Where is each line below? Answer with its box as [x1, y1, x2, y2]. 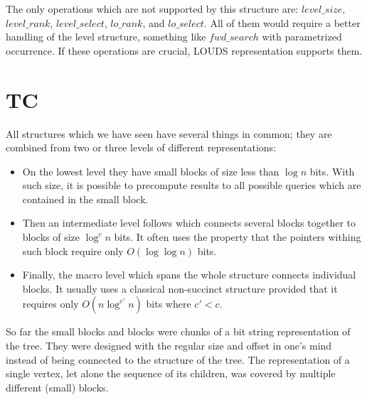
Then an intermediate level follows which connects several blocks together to [22, 215, 356, 230]
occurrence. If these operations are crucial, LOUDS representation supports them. [6, 43, 363, 58]
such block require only [22, 243, 124, 258]
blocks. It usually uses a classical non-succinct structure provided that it [22, 281, 338, 296]
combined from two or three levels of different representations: [6, 140, 276, 155]
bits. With [309, 163, 355, 178]
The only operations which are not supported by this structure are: [6, 1, 299, 16]
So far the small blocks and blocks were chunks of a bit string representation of [6, 324, 351, 339]
